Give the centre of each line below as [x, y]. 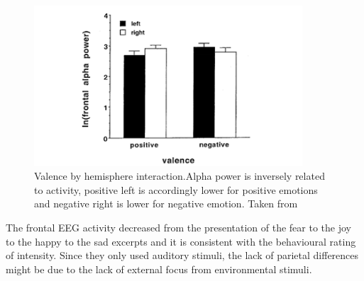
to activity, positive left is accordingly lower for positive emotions [176, 189]
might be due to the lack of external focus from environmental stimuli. [159, 269]
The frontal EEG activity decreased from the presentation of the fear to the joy [178, 227]
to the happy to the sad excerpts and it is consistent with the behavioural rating [181, 241]
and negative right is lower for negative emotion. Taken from [166, 203]
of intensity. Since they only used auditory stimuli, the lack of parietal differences [182, 255]
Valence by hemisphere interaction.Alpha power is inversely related [180, 176]
